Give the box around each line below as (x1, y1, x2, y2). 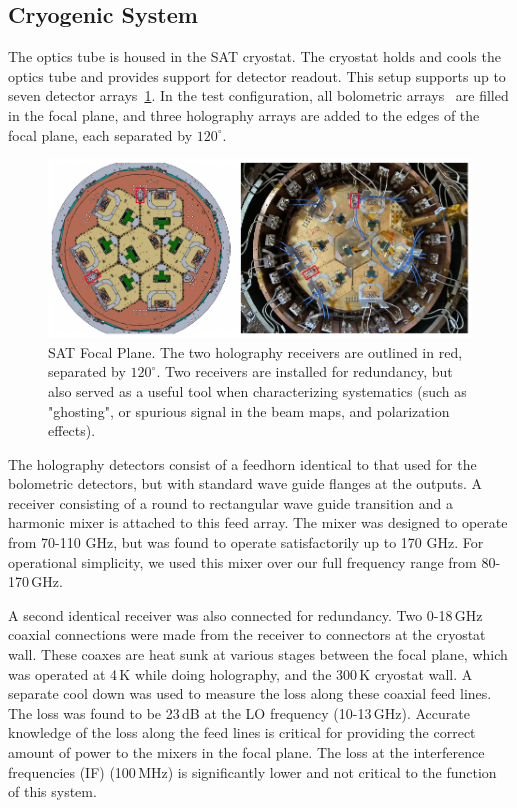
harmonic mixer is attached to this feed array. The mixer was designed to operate (8, 512, 508, 533)
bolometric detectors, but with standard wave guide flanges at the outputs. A (8, 473, 483, 494)
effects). (48, 420, 96, 441)
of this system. (8, 781, 97, 802)
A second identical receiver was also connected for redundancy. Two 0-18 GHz (8, 604, 483, 625)
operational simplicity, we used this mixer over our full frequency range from (8, 551, 477, 572)
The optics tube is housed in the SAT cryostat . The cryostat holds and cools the (8, 46, 501, 67)
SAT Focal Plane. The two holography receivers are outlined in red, (48, 341, 463, 362)
